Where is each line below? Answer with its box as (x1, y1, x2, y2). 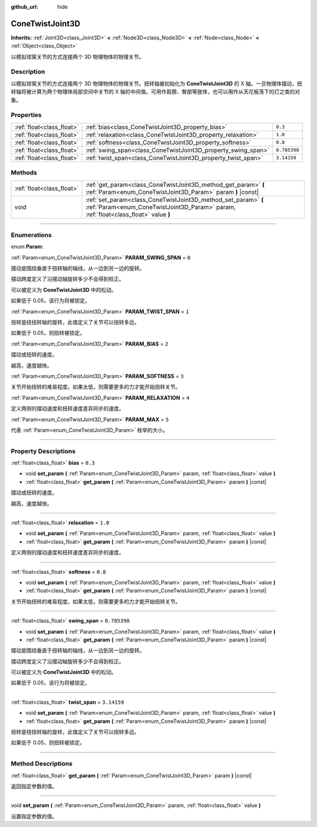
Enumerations (11, 231, 52, 239)
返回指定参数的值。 (11, 782, 58, 789)
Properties (11, 111, 42, 119)
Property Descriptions (11, 447, 76, 455)
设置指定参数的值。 (11, 812, 58, 819)
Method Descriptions (11, 759, 73, 768)
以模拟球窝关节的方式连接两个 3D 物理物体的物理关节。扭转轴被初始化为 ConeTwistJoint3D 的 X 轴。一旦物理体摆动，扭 (11, 80, 302, 87)
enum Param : (11, 243, 44, 250)
